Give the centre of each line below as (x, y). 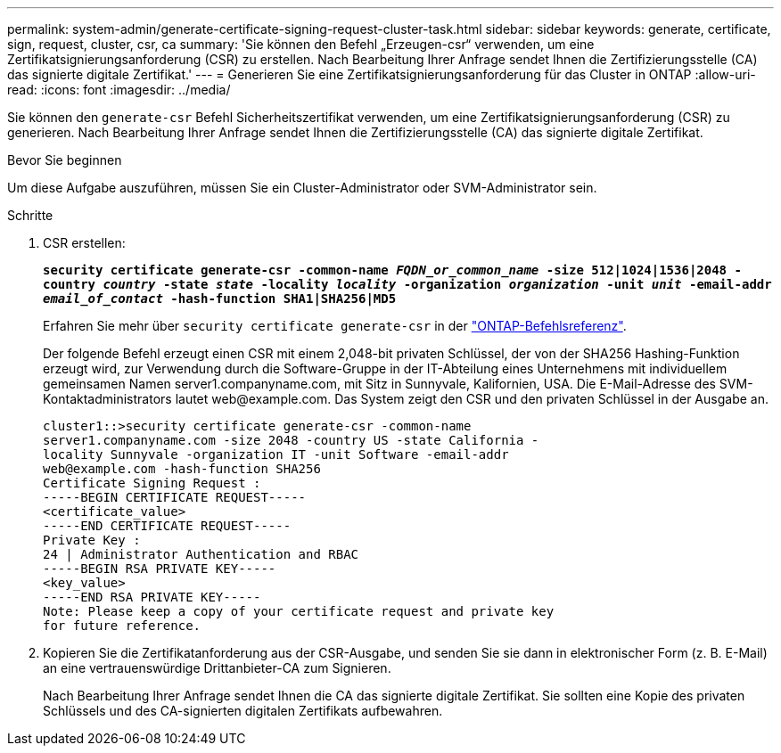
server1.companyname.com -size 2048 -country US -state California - (291, 440)
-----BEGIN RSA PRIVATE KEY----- (160, 569)
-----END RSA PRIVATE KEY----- (152, 597)
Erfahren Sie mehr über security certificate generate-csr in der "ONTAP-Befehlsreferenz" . (335, 326)
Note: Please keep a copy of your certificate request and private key (299, 611)
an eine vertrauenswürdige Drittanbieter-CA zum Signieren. (217, 668)
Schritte (30, 215)
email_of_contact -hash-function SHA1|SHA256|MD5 (220, 299)
